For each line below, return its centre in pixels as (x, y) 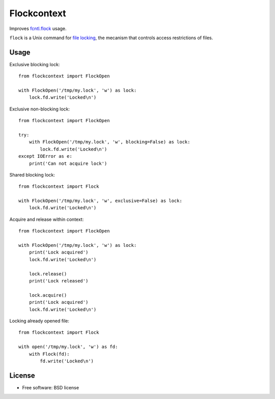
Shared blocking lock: (32, 175)
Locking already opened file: (39, 321)
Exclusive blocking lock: (35, 64)
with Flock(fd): (49, 354)
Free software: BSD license (50, 387)
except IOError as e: (45, 156)
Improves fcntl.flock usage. (38, 28)
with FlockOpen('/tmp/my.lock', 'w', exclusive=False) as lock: (101, 201)
